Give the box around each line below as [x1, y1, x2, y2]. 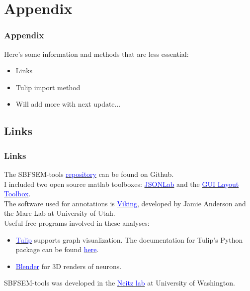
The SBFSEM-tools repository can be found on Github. [4, 168, 174, 179]
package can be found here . [15, 244, 99, 255]
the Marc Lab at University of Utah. [4, 208, 115, 218]
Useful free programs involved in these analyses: [4, 217, 150, 228]
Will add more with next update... [15, 99, 121, 109]
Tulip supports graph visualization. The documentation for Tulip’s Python [15, 234, 243, 245]
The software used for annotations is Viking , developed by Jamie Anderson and [4, 198, 246, 208]
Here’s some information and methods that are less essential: [4, 48, 189, 59]
